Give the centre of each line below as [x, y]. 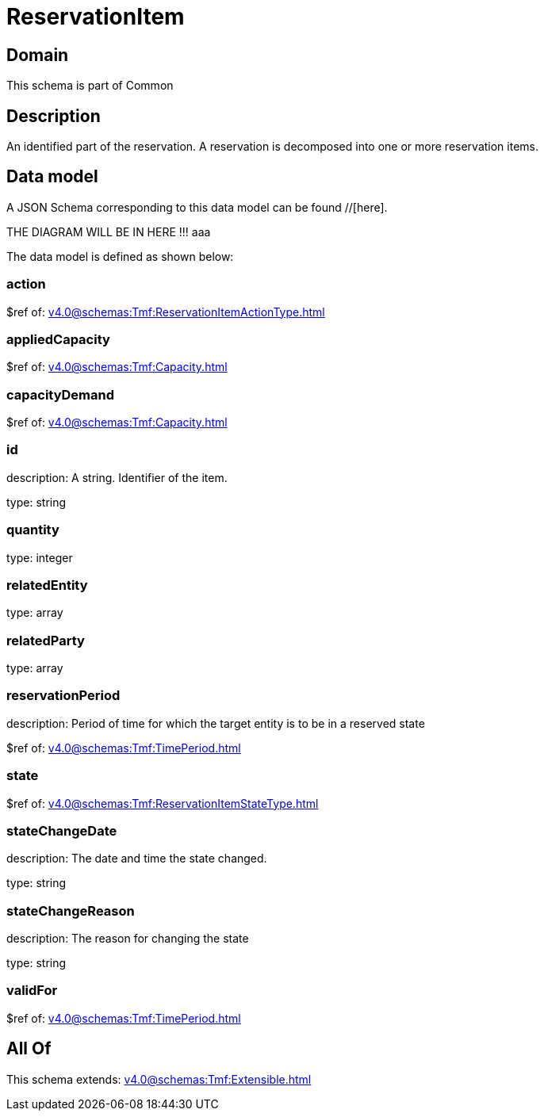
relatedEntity [47, 585]
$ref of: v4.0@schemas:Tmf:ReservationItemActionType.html [166, 312]
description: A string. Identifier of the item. [117, 477]
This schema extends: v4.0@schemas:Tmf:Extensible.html [159, 1079]
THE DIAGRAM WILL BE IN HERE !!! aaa [109, 231]
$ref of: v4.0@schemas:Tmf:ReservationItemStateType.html [163, 803]
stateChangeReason [71, 910]
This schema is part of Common [90, 86]
